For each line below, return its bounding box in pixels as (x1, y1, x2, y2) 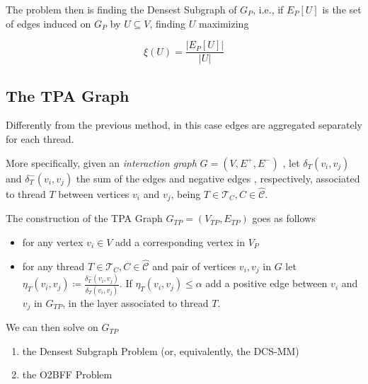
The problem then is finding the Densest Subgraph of (6, 2, 237, 16)
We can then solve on (6, 320, 98, 334)
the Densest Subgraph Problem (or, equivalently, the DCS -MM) (22, 343, 299, 358)
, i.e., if (253, 2, 284, 16)
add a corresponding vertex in (115, 234, 245, 249)
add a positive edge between (205, 276, 328, 291)
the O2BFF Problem (22, 367, 113, 382)
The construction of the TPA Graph (6, 211, 163, 226)
